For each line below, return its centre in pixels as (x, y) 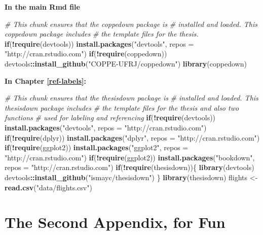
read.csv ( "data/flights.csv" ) (48, 187)
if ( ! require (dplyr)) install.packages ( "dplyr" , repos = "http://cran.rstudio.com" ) (132, 137)
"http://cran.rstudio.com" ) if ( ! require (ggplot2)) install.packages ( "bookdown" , (130, 157)
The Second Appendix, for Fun (115, 222)
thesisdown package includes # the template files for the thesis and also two (122, 107)
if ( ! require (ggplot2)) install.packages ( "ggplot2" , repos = (97, 147)
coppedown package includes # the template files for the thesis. (102, 34)
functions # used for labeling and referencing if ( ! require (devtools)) (110, 117)
